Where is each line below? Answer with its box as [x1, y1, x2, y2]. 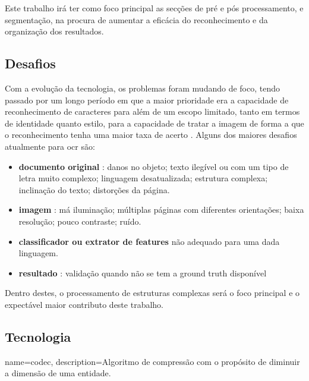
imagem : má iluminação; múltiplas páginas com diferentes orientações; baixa [18, 203, 304, 216]
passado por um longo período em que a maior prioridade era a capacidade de [5, 93, 289, 106]
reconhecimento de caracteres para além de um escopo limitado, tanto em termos [5, 105, 300, 118]
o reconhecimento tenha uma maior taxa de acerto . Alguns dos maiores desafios [5, 128, 297, 141]
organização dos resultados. [5, 25, 104, 37]
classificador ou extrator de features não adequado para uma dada [18, 235, 280, 247]
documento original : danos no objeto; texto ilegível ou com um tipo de [18, 160, 289, 172]
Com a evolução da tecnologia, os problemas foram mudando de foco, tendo [5, 81, 280, 94]
